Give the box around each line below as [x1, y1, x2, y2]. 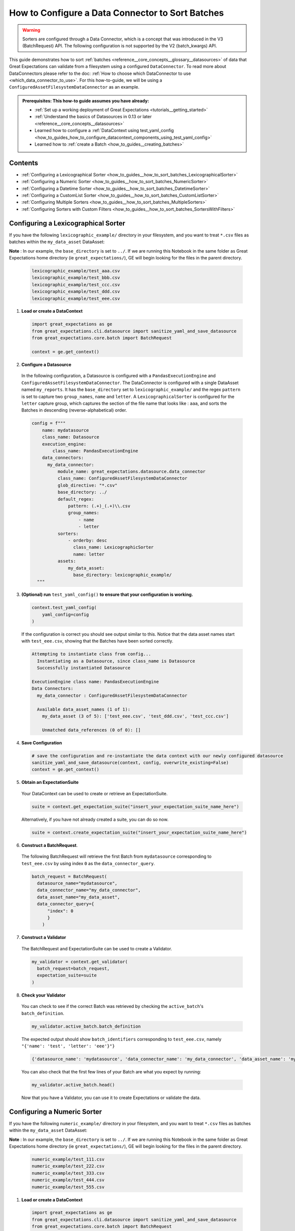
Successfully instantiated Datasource [37, 665, 130, 671]
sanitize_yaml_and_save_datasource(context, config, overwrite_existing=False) [31, 760, 229, 766]
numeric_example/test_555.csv [31, 1184, 105, 1190]
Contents [9, 159, 38, 167]
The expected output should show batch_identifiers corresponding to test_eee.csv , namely [21, 1036, 222, 1042]
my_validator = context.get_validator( [31, 959, 128, 965]
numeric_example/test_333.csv [31, 1170, 105, 1176]
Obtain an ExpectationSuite [21, 779, 79, 785]
